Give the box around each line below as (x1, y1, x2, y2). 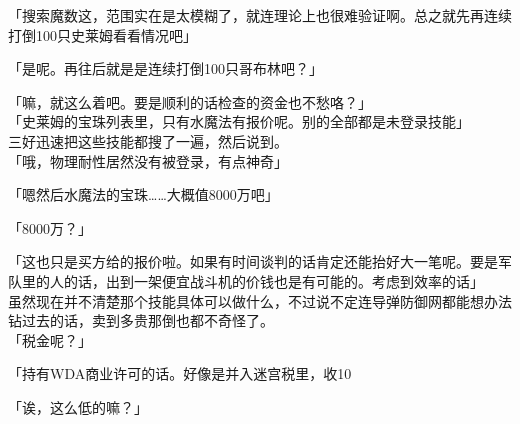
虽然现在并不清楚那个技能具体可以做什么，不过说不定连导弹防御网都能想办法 (8, 290, 512, 311)
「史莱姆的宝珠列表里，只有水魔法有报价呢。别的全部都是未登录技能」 (8, 111, 470, 132)
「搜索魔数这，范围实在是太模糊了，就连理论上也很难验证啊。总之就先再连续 (8, 5, 512, 25)
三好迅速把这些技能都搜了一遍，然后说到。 (8, 130, 288, 151)
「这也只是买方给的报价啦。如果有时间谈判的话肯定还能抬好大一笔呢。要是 (8, 251, 498, 272)
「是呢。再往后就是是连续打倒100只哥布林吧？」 (8, 58, 323, 79)
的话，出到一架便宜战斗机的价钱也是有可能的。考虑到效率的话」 (63, 270, 484, 291)
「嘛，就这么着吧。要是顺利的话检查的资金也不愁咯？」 (8, 91, 372, 112)
